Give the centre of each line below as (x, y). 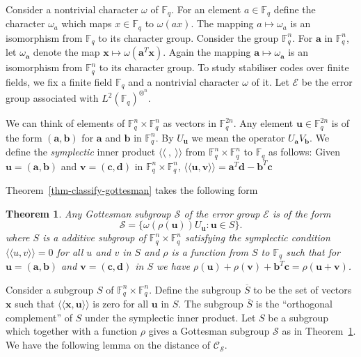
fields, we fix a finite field (59, 81)
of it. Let (270, 81)
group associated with (52, 98)
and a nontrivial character (184, 81)
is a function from (210, 251)
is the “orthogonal (294, 304)
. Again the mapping (207, 52)
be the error (327, 81)
